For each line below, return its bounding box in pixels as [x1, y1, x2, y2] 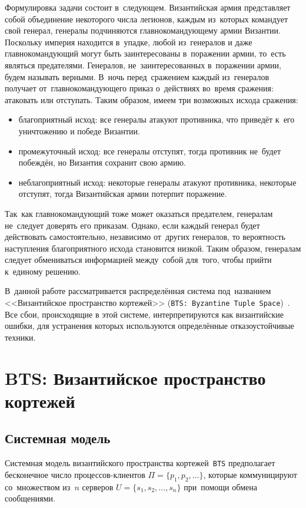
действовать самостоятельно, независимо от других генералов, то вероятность [5, 230, 285, 243]
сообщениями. [5, 492, 55, 504]
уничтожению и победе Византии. [18, 124, 140, 137]
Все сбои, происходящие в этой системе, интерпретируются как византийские [5, 308, 284, 320]
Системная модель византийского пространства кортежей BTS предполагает [5, 457, 275, 469]
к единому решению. [5, 265, 81, 277]
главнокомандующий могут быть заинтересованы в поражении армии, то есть [5, 47, 286, 60]
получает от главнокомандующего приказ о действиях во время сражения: [5, 82, 274, 94]
